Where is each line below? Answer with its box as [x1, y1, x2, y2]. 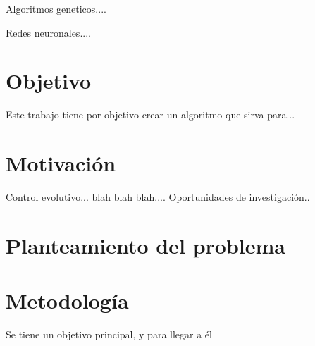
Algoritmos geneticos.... [6, 1, 106, 16]
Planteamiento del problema [6, 230, 285, 259]
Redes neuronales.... [6, 25, 91, 39]
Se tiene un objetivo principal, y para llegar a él [6, 327, 212, 342]
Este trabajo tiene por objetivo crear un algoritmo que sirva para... [6, 107, 295, 122]
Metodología [6, 286, 129, 315]
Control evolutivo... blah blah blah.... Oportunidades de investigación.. [6, 190, 310, 204]
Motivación [6, 149, 116, 178]
